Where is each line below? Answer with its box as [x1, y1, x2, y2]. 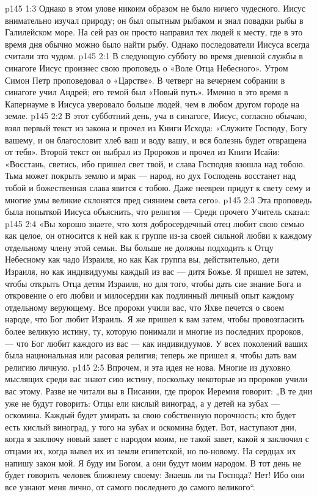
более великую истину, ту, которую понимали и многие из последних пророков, [5, 325, 304, 338]
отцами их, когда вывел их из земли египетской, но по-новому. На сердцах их [5, 444, 296, 457]
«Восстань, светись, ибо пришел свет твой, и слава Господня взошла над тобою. [5, 157, 305, 170]
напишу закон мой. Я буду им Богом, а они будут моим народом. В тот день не [5, 456, 301, 469]
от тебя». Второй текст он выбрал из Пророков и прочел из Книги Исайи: [5, 145, 280, 158]
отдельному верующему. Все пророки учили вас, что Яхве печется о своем [5, 300, 284, 313]
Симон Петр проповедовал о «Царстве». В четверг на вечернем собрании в [5, 73, 285, 86]
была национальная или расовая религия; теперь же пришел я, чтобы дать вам [5, 349, 297, 361]
